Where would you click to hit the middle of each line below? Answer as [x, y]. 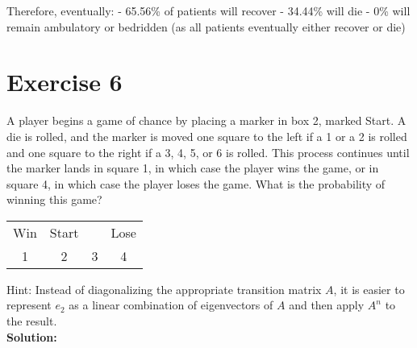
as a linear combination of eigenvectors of [171, 305]
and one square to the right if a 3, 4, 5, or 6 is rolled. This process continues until [208, 152]
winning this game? [54, 199]
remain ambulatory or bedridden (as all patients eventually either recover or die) [206, 26]
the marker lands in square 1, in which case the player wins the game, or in [193, 168]
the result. [32, 321]
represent [29, 305]
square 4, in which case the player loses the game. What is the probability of [196, 183]
